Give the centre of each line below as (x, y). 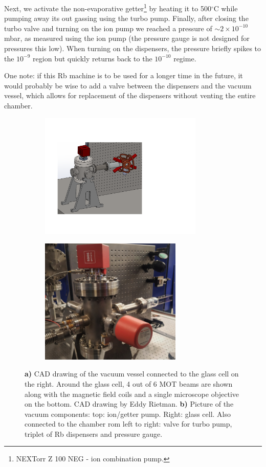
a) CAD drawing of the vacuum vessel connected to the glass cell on (132, 374)
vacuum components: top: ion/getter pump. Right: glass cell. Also (128, 414)
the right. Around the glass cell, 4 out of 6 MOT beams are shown (129, 383)
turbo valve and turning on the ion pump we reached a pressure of (108, 28)
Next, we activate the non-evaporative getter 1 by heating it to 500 (108, 7)
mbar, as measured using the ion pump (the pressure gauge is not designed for (127, 38)
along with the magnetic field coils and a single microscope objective (132, 394)
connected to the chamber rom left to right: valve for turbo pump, (128, 424)
